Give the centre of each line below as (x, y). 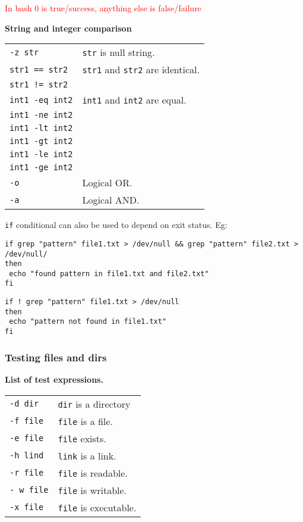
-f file (27, 421)
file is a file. (85, 421)
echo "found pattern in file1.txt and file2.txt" (109, 273)
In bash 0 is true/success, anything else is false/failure (103, 8)
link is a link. (87, 455)
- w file (29, 490)
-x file (27, 507)
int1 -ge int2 (41, 168)
